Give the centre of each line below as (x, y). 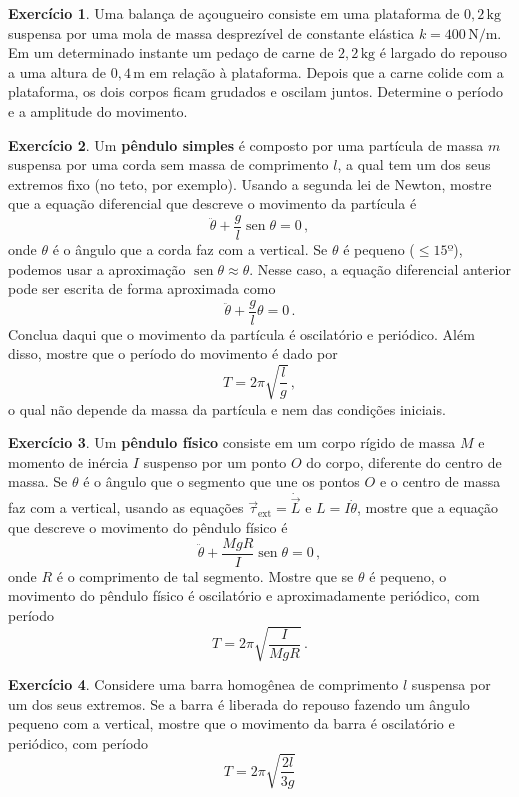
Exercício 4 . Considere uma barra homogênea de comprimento (203, 683)
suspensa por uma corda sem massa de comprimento (168, 164)
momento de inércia (68, 461)
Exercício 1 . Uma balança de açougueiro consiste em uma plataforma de (234, 13)
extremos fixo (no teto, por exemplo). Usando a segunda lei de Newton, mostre (250, 183)
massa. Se (38, 481)
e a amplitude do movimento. (98, 110)
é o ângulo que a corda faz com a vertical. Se (190, 249)
